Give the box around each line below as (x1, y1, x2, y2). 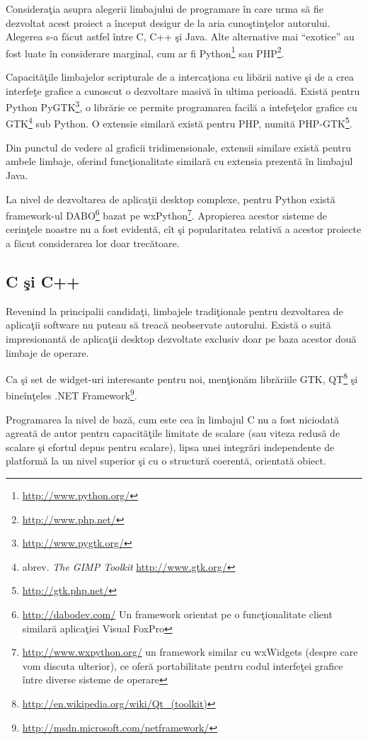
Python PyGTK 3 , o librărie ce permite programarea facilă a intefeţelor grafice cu (6, 98, 357, 114)
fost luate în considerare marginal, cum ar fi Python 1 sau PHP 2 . (6, 43, 284, 60)
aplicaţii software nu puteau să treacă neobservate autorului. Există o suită (6, 317, 331, 332)
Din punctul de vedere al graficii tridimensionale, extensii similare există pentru (6, 140, 351, 154)
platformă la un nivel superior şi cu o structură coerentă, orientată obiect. (6, 453, 326, 468)
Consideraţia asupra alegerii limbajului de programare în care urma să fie (6, 1, 323, 16)
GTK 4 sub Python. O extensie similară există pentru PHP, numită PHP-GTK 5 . (6, 114, 352, 131)
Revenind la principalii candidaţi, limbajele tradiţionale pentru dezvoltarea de (6, 303, 343, 318)
